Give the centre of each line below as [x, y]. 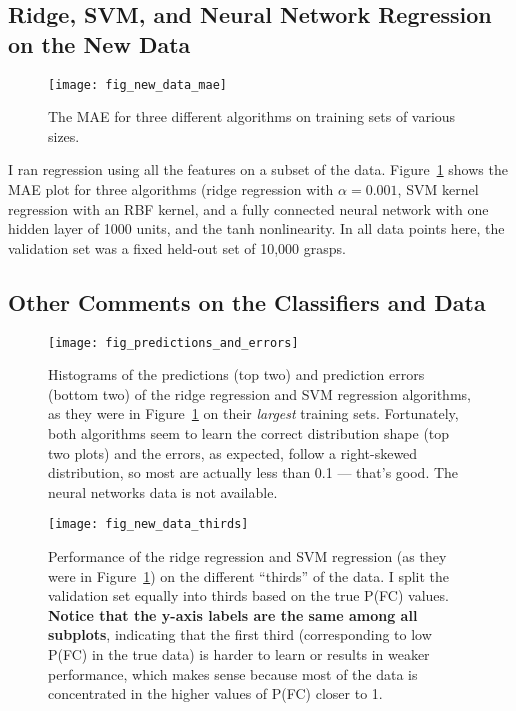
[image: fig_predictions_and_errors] [173, 342]
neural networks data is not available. [163, 491]
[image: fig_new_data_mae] [137, 84]
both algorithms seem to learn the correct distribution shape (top [249, 433]
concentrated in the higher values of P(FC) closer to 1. [215, 693]
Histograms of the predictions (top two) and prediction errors [236, 374]
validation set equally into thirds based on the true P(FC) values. [248, 595]
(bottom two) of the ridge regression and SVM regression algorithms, [259, 393]
